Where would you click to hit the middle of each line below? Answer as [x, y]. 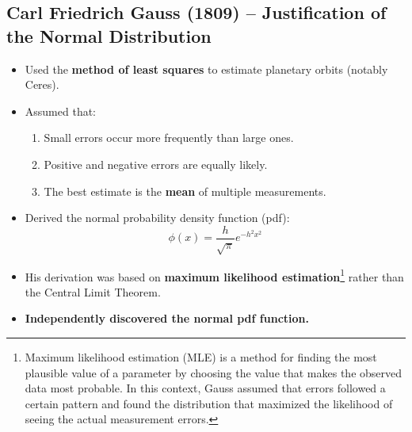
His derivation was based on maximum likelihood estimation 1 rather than [214, 275]
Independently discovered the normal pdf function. [167, 318]
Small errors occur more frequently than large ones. [169, 138]
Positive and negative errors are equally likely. [156, 164]
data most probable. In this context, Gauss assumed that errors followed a [205, 388]
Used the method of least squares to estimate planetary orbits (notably [206, 69]
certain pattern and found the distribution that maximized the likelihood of [209, 403]
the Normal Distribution [109, 35]
